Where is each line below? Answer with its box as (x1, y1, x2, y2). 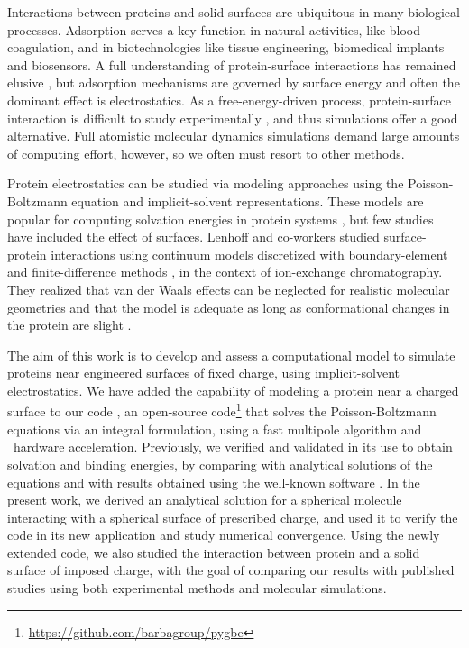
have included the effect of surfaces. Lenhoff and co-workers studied (7, 227, 380, 246)
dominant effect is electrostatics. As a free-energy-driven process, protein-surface (7, 90, 451, 109)
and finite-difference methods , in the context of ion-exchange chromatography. (7, 262, 443, 281)
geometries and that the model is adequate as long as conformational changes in (7, 297, 450, 316)
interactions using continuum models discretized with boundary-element (51, 244, 448, 263)
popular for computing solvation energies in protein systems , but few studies (7, 209, 434, 228)
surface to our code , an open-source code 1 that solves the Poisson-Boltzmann (7, 399, 437, 421)
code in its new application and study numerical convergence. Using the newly (7, 525, 440, 544)
